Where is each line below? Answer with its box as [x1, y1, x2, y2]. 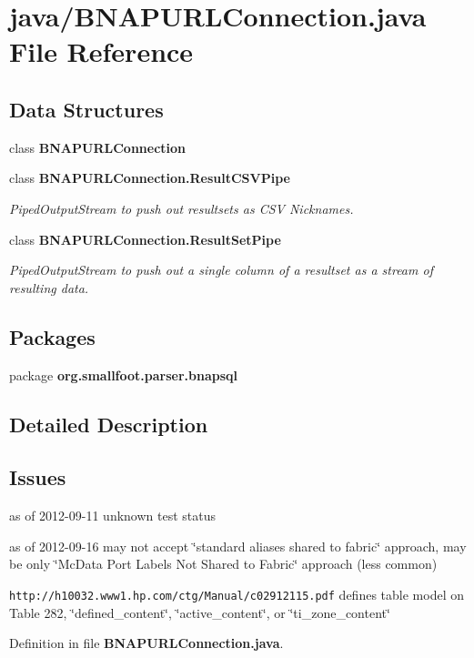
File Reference [9, 33, 194, 70]
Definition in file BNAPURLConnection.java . [9, 633, 284, 653]
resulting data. [9, 278, 89, 297]
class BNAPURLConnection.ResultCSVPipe [9, 168, 290, 187]
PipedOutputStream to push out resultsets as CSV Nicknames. [9, 198, 354, 218]
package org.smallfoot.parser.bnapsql [9, 365, 238, 384]
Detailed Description [9, 410, 208, 438]
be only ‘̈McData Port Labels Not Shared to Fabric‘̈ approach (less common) [9, 554, 438, 573]
